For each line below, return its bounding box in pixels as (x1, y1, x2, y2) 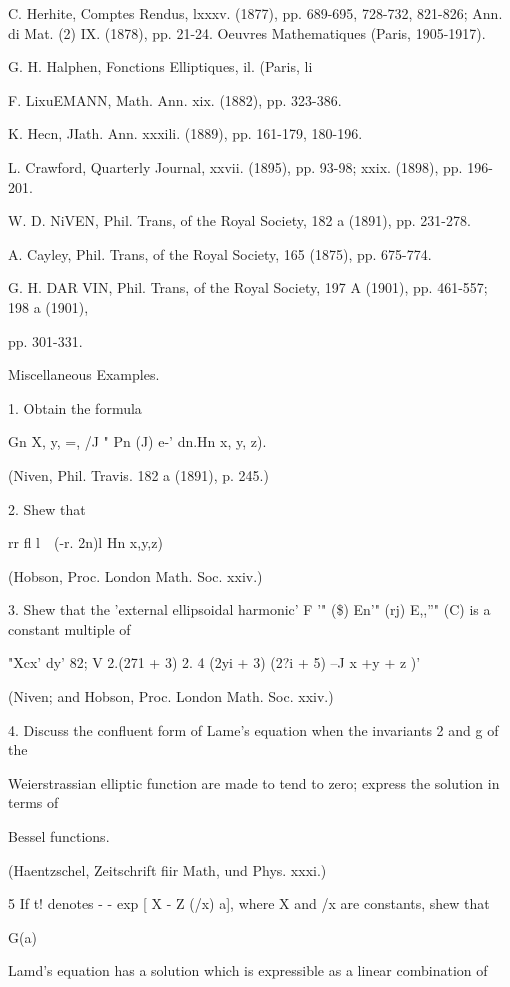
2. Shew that (8, 498, 86, 519)
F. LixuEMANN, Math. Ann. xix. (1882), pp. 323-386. (8, 89, 342, 110)
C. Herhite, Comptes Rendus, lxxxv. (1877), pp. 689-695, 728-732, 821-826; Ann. (8, 3, 503, 23)
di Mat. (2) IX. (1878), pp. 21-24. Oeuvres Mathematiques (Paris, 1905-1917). (8, 22, 486, 43)
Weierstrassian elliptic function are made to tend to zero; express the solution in (8, 772, 500, 793)
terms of (8, 792, 59, 813)
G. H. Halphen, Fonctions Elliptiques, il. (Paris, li (8, 56, 313, 77)
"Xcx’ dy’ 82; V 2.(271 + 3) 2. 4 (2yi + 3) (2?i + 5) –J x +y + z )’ (8, 652, 421, 673)
